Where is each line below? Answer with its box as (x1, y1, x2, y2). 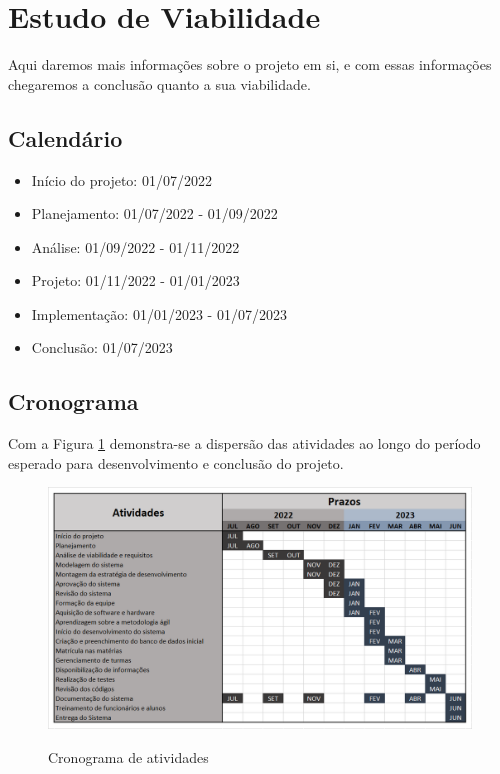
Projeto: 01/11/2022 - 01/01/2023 (31, 270, 240, 291)
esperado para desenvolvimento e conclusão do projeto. (8, 452, 344, 473)
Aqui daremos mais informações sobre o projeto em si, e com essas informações (8, 54, 492, 75)
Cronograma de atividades (48, 746, 209, 767)
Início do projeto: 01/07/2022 (31, 169, 212, 190)
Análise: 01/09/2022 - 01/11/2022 (31, 236, 240, 257)
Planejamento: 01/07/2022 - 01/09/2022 (31, 203, 278, 224)
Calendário (8, 122, 123, 153)
